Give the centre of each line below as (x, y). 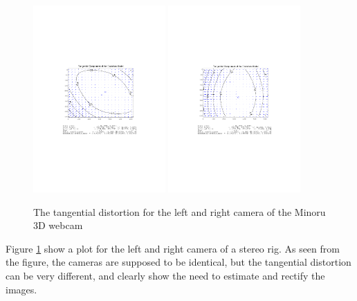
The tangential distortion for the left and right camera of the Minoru (180, 211)
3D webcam (58, 225)
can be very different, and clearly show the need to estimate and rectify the (165, 275)
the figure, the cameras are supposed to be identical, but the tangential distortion (178, 262)
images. (21, 289)
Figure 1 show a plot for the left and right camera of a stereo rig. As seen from (173, 248)
